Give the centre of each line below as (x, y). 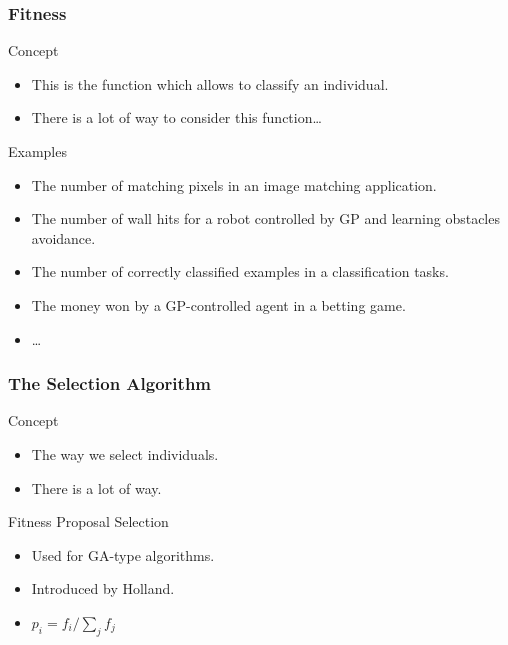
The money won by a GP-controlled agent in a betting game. (218, 304)
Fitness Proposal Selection (88, 521)
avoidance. (63, 237)
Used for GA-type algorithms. (123, 554)
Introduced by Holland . (103, 588)
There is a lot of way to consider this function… (176, 117)
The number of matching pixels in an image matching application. (234, 184)
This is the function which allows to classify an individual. (210, 83)
